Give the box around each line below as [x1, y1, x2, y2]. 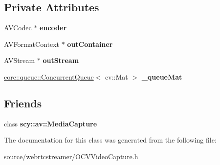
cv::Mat [105, 71, 128, 82]
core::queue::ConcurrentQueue [4, 71, 94, 82]
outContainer [67, 39, 113, 49]
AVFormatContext [4, 39, 60, 49]
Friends [4, 95, 42, 110]
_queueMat [141, 71, 182, 82]
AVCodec [4, 22, 32, 33]
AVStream [4, 55, 35, 65]
